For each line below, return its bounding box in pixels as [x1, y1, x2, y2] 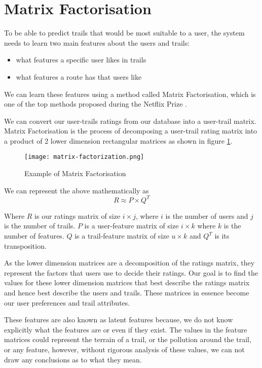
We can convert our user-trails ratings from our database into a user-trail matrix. [4, 115, 256, 126]
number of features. [4, 230, 64, 241]
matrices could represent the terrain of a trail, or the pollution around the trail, [4, 334, 251, 345]
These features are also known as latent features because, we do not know [4, 314, 233, 325]
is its [214, 230, 230, 241]
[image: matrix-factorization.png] [24, 153, 144, 161]
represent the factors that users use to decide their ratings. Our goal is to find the [4, 267, 258, 278]
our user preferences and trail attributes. [4, 297, 130, 308]
